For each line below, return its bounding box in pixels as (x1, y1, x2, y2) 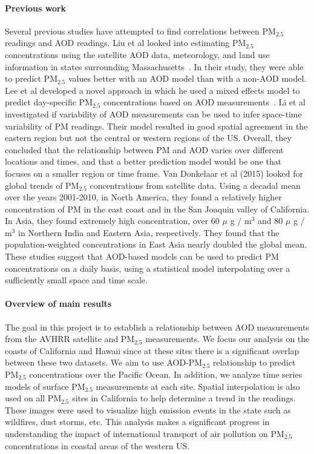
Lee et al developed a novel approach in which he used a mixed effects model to (5, 84, 300, 96)
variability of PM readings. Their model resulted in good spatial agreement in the (5, 119, 308, 132)
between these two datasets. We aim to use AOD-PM (5, 356, 203, 369)
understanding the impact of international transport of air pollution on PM (5, 427, 284, 439)
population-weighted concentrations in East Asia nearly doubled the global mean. (5, 238, 307, 251)
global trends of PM (5, 179, 79, 191)
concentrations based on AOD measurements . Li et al (103, 96, 306, 108)
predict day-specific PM (5, 96, 93, 108)
